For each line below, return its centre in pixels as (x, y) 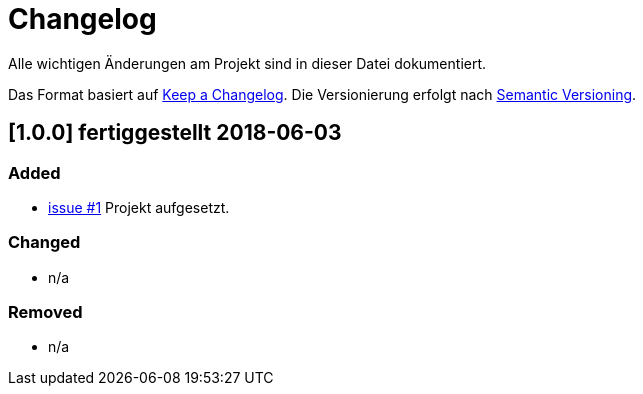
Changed (44, 242)
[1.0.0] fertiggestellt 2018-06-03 (175, 133)
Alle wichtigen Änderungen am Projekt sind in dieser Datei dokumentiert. (247, 63)
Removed (45, 312)
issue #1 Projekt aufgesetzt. (139, 207)
